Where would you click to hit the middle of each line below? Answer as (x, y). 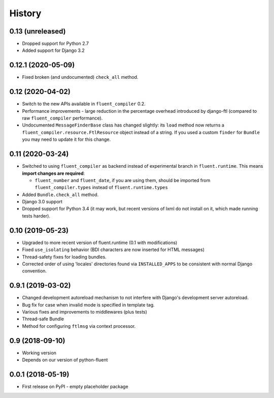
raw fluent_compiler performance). (62, 118)
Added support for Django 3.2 (53, 50)
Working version (39, 353)
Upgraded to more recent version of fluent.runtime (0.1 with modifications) (100, 242)
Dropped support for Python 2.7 (55, 44)
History (25, 13)
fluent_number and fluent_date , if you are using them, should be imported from (123, 180)
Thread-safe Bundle (43, 319)
